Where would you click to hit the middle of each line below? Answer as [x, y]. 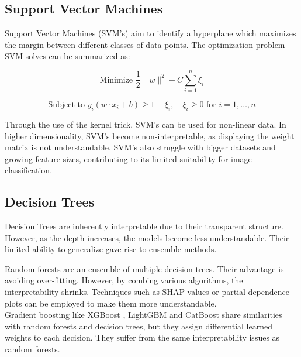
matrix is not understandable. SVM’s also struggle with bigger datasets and [140, 147]
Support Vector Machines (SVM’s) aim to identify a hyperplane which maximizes [150, 33]
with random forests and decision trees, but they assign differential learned [139, 326]
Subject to [67, 105]
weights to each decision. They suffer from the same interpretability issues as [142, 337]
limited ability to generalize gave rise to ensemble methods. [111, 249]
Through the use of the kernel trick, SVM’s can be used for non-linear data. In [146, 124]
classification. [29, 170]
